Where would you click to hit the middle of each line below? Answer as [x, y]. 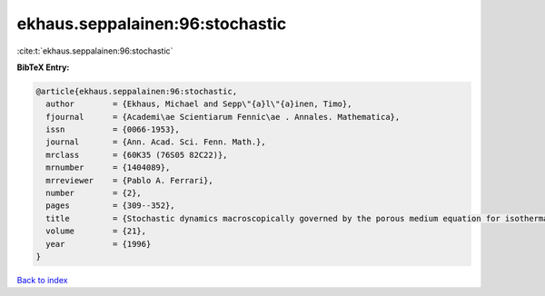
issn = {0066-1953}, [113, 130]
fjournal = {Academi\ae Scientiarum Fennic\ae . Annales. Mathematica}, [223, 117]
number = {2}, [94, 193]
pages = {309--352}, [111, 206]
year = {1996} [99, 244]
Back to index [42, 280]
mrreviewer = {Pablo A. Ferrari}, [129, 180]
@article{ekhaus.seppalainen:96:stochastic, [137, 91]
